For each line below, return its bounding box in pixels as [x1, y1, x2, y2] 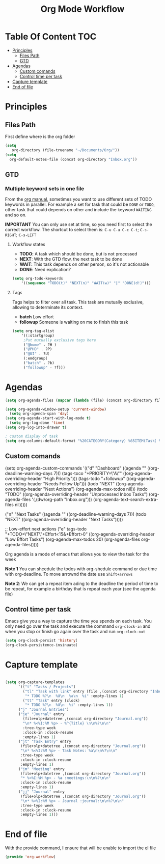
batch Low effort [19, 313, 54, 320]
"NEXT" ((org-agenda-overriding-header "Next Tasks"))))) [5, 516, 123, 522]
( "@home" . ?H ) [23, 342, 56, 347]
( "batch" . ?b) [23, 361, 55, 365]
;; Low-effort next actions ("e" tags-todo [5, 526, 87, 531]
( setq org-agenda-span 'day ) [9, 411, 69, 416]
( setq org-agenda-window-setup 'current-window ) [5, 407, 107, 412]
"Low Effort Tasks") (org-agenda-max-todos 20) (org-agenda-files [5, 536, 140, 542]
